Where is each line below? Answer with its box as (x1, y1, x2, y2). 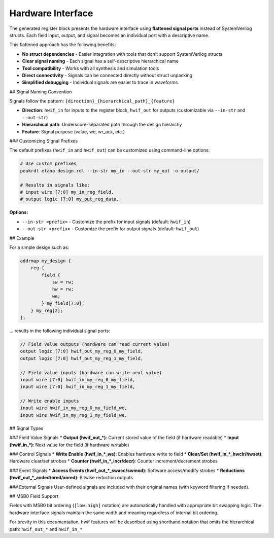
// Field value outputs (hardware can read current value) (20, 341, 170, 347)
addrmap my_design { (20, 258, 71, 264)
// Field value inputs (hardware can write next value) (20, 370, 162, 375)
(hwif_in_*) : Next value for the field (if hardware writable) (9, 442, 129, 448)
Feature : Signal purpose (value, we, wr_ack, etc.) (22, 128, 125, 134)
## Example (9, 235, 35, 241)
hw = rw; (52, 286, 74, 292)
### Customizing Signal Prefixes (9, 138, 78, 144)
